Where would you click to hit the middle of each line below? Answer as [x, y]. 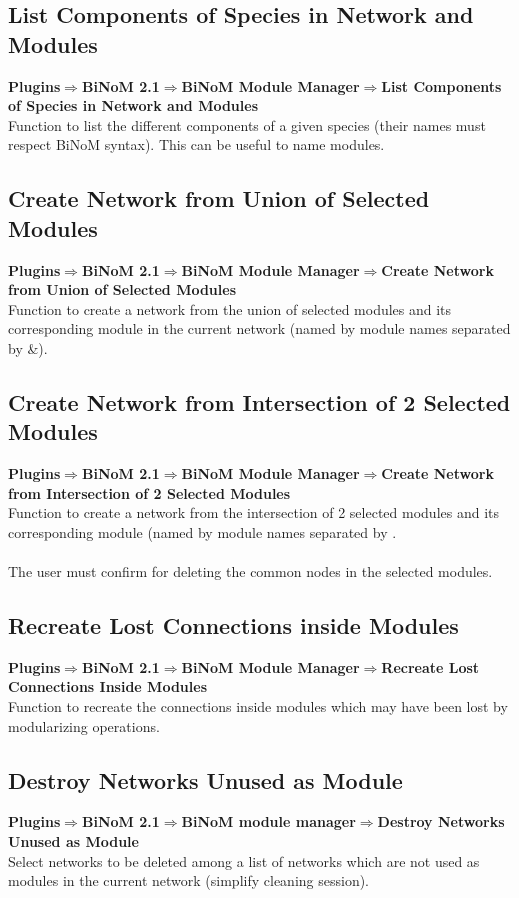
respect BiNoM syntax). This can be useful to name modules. [196, 144]
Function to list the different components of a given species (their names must [247, 124]
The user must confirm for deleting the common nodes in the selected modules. [250, 571]
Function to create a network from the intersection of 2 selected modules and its [254, 512]
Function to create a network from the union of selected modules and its [230, 308]
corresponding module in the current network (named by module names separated [259, 328]
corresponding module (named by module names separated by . [202, 531]
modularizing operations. [84, 725]
